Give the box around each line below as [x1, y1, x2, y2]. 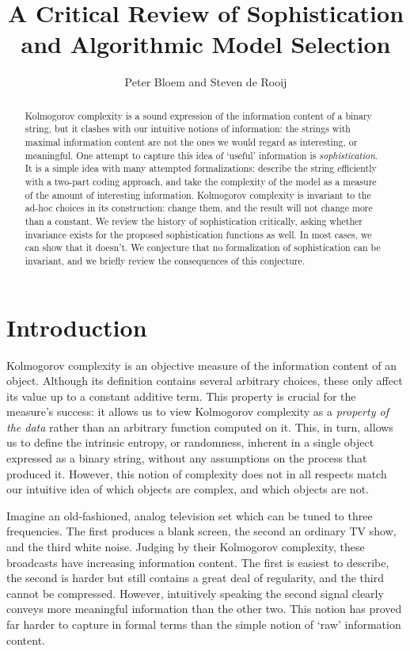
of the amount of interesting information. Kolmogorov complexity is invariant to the [25, 188, 371, 201]
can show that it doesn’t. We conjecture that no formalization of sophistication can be [25, 241, 381, 254]
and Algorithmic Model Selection [21, 28, 391, 60]
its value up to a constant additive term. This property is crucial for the [6, 387, 356, 404]
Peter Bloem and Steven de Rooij [124, 74, 287, 90]
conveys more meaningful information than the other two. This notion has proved [6, 600, 402, 617]
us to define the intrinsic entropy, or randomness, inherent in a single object [6, 434, 374, 451]
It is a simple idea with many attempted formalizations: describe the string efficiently [25, 162, 377, 175]
